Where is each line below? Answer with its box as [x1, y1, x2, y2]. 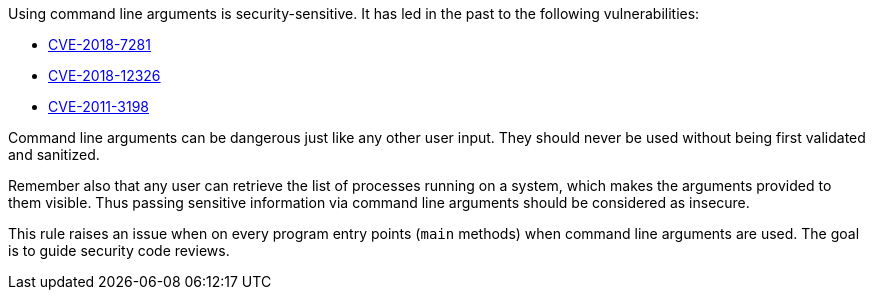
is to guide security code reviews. [8, 242, 230, 259]
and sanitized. [8, 146, 100, 163]
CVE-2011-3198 [48, 98, 149, 115]
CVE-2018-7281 [48, 36, 151, 53]
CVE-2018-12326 [48, 67, 161, 84]
